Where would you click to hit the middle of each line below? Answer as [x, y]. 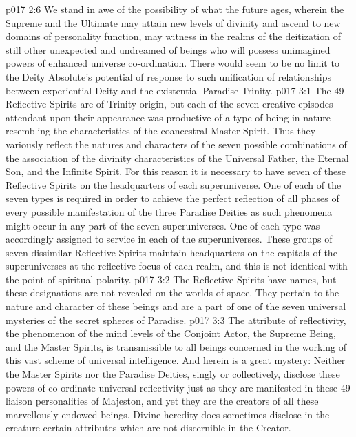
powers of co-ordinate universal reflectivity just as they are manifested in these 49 [178, 387]
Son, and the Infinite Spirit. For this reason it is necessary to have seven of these [176, 171]
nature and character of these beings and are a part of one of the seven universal [176, 306]
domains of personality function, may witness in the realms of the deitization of [173, 36]
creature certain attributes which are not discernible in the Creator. [148, 428]
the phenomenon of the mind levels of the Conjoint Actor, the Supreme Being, [171, 333]
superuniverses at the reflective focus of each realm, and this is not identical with [177, 266]
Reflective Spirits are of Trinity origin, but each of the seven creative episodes [169, 104]
